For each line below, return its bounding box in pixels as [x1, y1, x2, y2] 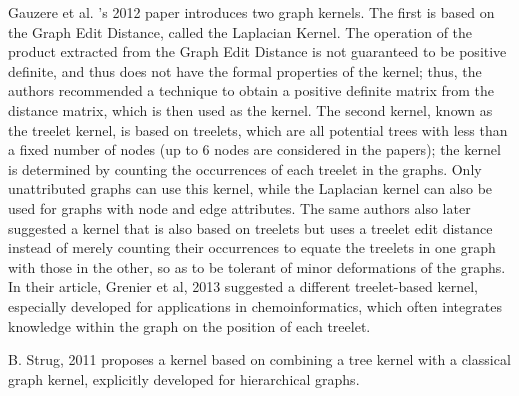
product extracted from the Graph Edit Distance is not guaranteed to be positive [8, 41, 507, 62]
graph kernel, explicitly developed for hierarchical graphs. [8, 368, 360, 389]
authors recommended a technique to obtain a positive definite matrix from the [8, 80, 495, 101]
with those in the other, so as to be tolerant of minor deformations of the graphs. [8, 256, 506, 277]
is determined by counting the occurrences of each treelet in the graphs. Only [8, 158, 482, 179]
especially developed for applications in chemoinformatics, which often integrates [8, 295, 502, 316]
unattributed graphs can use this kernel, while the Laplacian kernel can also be [8, 178, 493, 199]
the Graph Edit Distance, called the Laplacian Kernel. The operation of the [8, 21, 473, 42]
